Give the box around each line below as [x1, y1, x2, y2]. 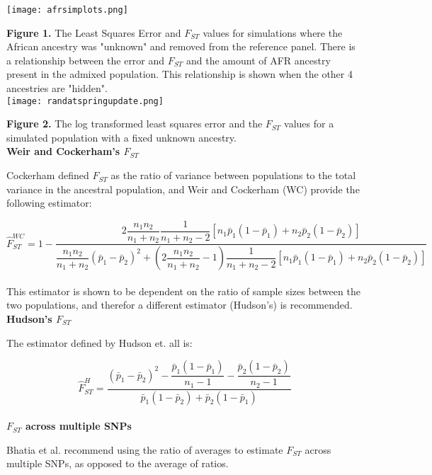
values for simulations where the [203, 25, 343, 40]
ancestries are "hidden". [6, 81, 108, 96]
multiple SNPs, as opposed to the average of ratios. [6, 456, 229, 471]
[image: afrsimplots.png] [6, 5, 128, 15]
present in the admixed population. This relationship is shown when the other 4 [6, 67, 353, 81]
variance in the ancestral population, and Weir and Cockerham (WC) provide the [6, 181, 360, 196]
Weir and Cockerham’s [6, 144, 120, 159]
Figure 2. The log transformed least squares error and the [6, 116, 263, 131]
